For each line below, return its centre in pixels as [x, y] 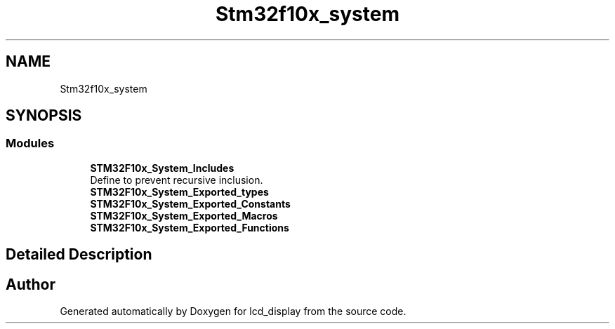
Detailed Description [79, 255]
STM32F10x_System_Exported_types [179, 192]
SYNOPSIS [44, 116]
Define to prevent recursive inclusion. [177, 180]
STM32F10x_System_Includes [162, 168]
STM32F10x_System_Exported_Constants [190, 203]
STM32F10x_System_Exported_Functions [190, 227]
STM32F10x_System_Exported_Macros [184, 215]
